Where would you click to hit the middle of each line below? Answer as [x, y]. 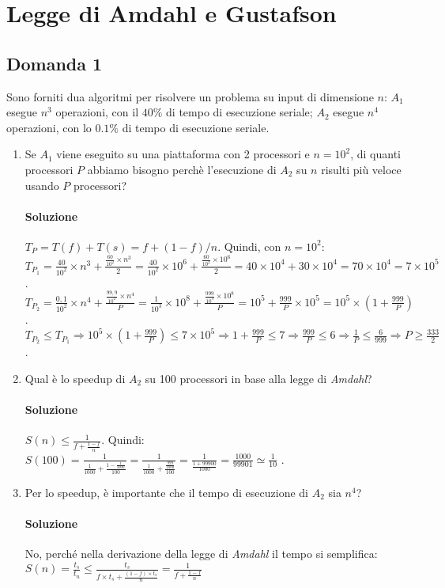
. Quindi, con [249, 246]
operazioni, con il [97, 112]
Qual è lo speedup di [75, 378]
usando [42, 185]
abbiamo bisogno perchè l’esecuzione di [182, 169]
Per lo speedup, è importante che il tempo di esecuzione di [166, 492]
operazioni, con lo [49, 127]
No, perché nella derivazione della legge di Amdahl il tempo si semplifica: [201, 554]
